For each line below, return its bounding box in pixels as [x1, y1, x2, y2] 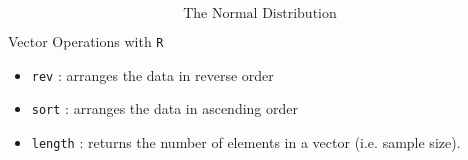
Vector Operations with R [8, 31, 164, 51]
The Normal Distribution [183, 7, 337, 21]
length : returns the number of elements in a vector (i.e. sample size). [31, 131, 461, 152]
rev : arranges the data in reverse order [31, 64, 274, 85]
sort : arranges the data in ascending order [31, 98, 298, 119]
